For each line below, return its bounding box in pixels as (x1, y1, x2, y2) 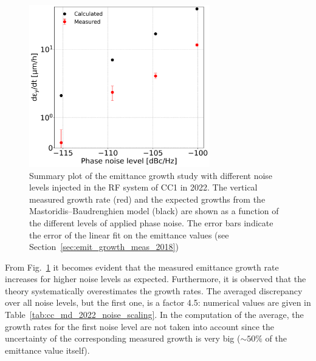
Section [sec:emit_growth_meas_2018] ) (29, 240, 179, 253)
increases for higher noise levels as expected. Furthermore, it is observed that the (5, 272, 306, 285)
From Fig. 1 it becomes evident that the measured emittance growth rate (5, 260, 279, 273)
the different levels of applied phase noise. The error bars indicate (29, 216, 273, 229)
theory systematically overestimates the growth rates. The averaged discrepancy (5, 284, 303, 297)
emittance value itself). (5, 343, 90, 356)
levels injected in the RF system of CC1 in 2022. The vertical (29, 181, 258, 194)
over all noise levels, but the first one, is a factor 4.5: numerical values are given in (5, 296, 311, 309)
